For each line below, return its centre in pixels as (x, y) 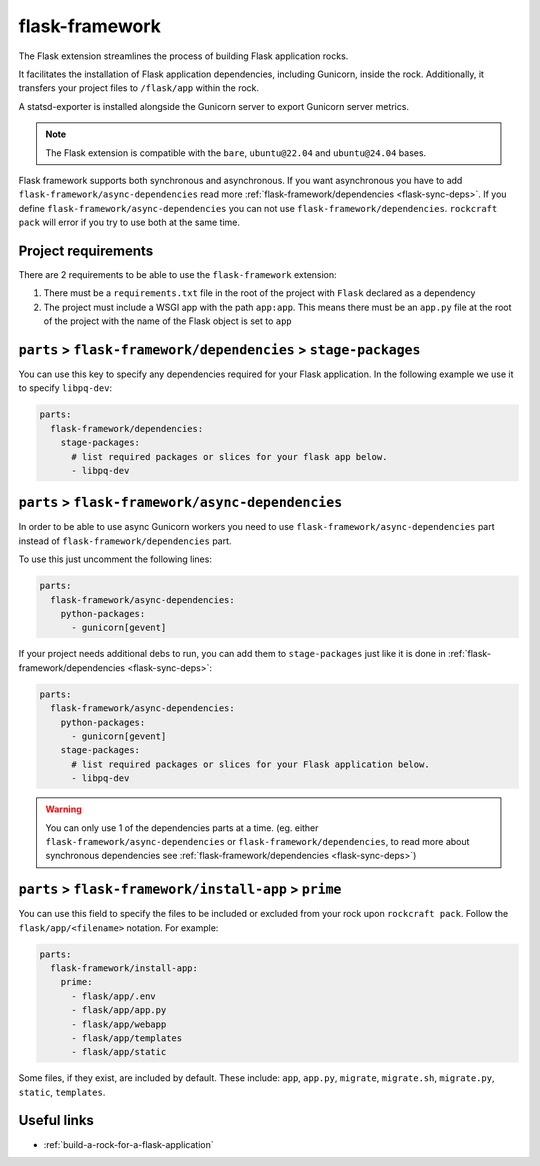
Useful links (56, 1120)
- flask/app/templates (127, 1038)
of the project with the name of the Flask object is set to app (167, 321)
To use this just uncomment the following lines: (115, 559)
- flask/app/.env (114, 996)
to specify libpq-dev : (65, 388)
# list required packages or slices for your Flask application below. (250, 764)
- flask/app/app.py (119, 1010)
